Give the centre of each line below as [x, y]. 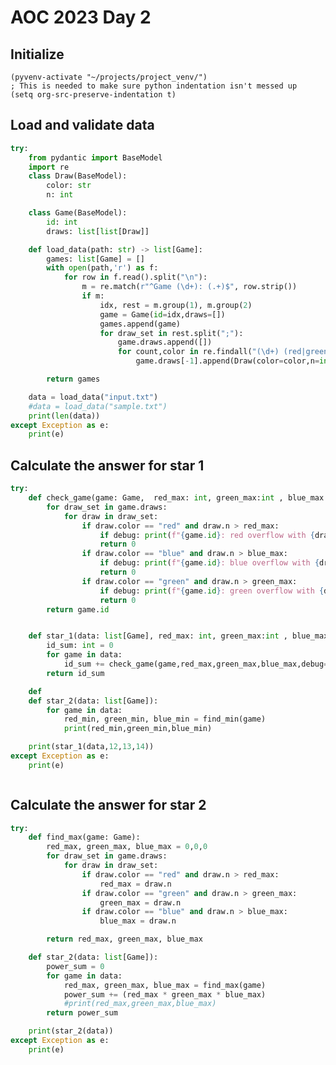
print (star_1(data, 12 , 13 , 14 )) [91, 747]
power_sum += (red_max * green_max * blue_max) [165, 994]
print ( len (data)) [64, 416]
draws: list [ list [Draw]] [98, 231]
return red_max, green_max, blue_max [124, 939]
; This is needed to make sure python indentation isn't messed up [154, 86]
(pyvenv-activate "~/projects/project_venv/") [109, 77]
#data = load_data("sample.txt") [98, 406]
